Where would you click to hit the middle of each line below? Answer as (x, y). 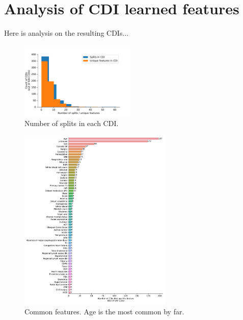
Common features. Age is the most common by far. (104, 311)
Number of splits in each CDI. (72, 123)
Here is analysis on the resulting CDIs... (66, 33)
